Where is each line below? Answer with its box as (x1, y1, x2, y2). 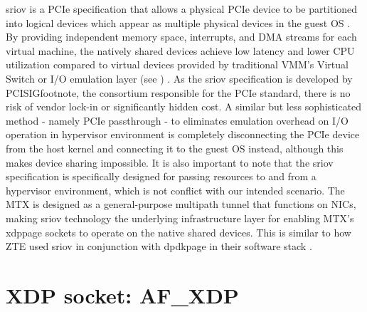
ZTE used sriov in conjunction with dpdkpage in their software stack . (6, 239, 312, 254)
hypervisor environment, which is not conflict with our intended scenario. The (6, 182, 345, 197)
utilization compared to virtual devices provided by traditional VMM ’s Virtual (6, 57, 349, 72)
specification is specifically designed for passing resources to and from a (6, 169, 317, 184)
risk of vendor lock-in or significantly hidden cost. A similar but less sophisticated (6, 99, 362, 114)
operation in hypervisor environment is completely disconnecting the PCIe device (6, 127, 360, 142)
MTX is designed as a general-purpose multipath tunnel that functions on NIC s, (6, 197, 356, 212)
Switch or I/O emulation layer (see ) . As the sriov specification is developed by (6, 71, 353, 85)
